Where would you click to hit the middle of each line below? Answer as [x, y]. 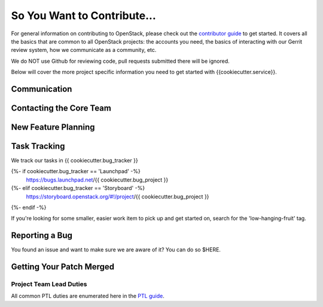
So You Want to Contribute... [84, 16]
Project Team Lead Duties [49, 284]
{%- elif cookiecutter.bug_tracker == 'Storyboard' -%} [78, 188]
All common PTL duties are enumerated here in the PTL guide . [88, 296]
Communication [42, 89]
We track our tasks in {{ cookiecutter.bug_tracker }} [74, 161]
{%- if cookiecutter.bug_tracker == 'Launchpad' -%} [76, 171]
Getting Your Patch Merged [63, 267]
